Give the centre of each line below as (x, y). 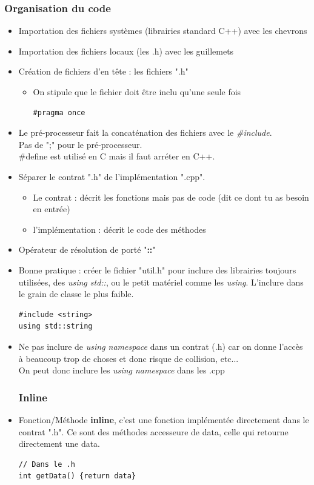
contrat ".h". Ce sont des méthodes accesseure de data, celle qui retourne (153, 431)
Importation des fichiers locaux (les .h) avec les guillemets (126, 51)
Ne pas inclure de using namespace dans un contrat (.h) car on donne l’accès (161, 346)
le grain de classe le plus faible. (76, 294)
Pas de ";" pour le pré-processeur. (80, 144)
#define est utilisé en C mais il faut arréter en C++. (117, 156)
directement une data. (59, 443)
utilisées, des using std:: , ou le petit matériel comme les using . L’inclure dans (161, 282)
